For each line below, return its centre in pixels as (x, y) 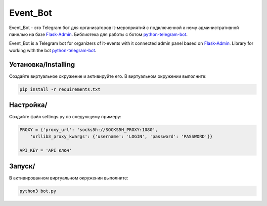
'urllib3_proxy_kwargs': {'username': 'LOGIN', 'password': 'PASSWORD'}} (121, 137)
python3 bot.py (38, 191)
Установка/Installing (42, 64)
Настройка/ (28, 105)
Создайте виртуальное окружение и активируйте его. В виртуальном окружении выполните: (108, 76)
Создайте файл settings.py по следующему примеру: (65, 117)
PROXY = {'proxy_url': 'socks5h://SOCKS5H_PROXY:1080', (89, 130)
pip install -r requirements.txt (60, 89)
